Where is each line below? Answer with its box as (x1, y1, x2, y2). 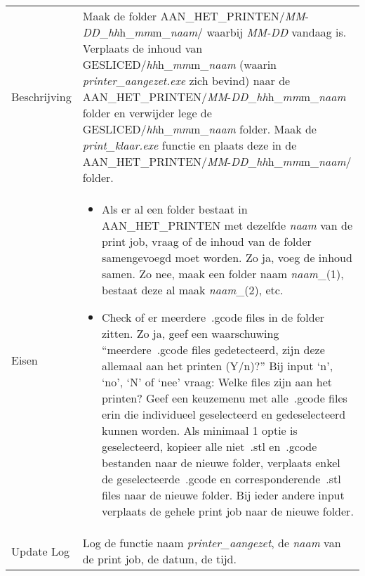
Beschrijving (11, 89, 72, 105)
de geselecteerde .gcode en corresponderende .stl (101, 471, 341, 487)
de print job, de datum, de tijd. (82, 551, 237, 567)
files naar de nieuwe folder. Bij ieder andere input (101, 487, 345, 503)
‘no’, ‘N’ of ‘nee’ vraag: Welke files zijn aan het (101, 374, 333, 390)
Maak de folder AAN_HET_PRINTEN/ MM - (82, 8, 309, 24)
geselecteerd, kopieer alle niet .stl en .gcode (101, 438, 317, 454)
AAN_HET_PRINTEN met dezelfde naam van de (101, 217, 352, 233)
